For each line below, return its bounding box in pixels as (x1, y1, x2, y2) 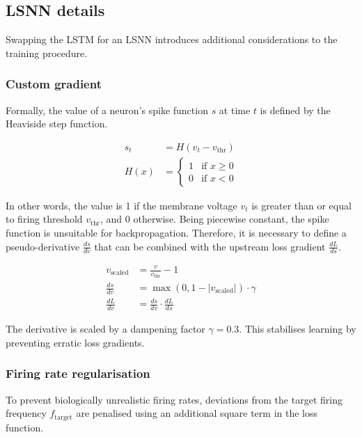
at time (219, 102, 251, 117)
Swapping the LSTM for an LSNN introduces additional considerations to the (6, 32, 338, 47)
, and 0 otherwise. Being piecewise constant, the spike (100, 212, 329, 226)
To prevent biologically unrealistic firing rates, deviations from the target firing (6, 392, 343, 406)
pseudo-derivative (6, 239, 80, 253)
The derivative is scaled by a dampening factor (6, 321, 205, 336)
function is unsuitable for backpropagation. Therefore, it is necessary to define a (6, 225, 347, 240)
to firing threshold (6, 212, 83, 226)
